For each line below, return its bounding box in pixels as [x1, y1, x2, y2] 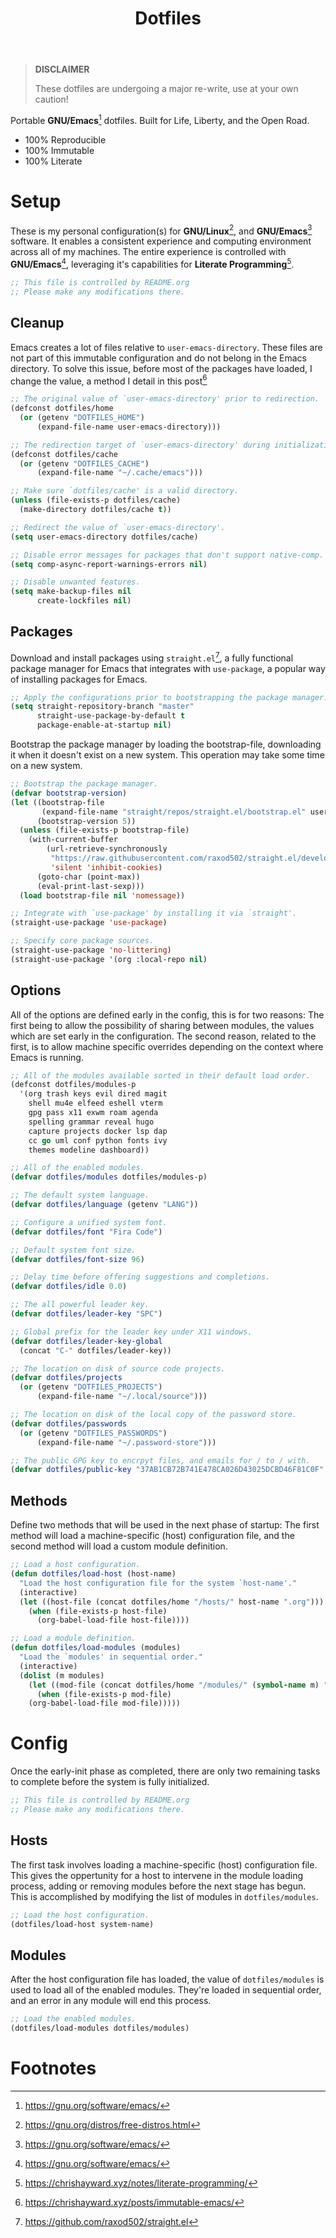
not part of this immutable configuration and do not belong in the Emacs [10, 352, 307, 364]
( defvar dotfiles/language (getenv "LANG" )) [10, 1200, 199, 1210]
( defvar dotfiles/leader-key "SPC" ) [10, 1309, 163, 1319]
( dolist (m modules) [19, 1670, 105, 1681]
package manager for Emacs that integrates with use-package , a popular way [10, 662, 326, 674]
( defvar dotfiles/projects [10, 1373, 123, 1383]
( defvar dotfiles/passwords [10, 1418, 128, 1429]
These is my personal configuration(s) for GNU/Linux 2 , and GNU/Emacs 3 [10, 223, 313, 237]
